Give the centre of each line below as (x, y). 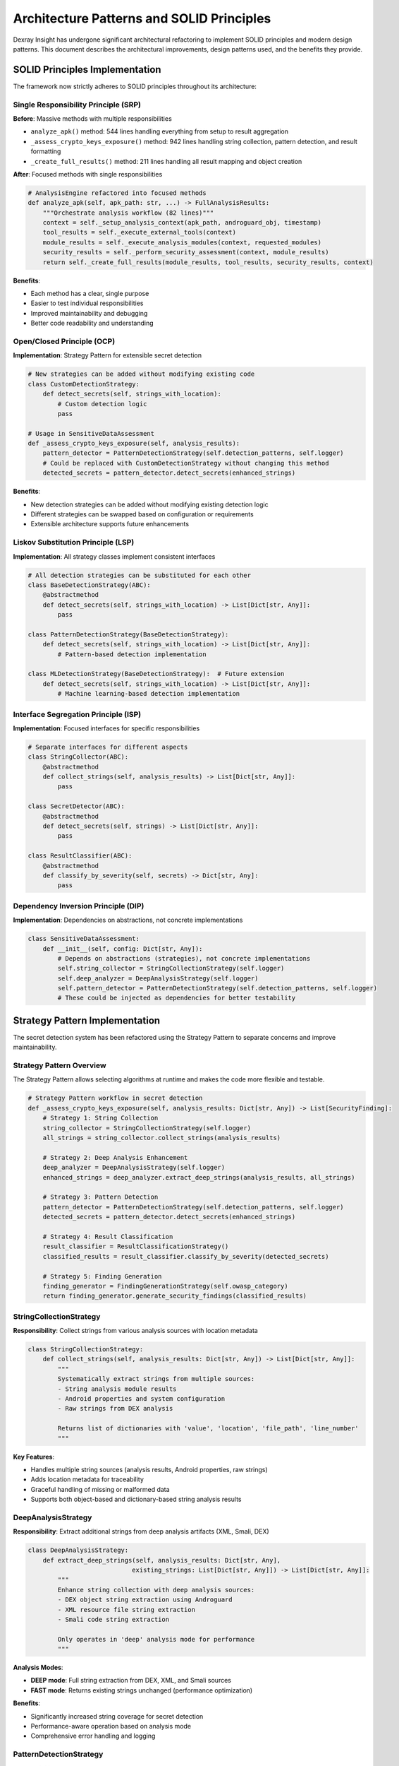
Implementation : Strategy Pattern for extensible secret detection (108, 355)
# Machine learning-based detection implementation (149, 694)
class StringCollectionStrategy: (86, 1349)
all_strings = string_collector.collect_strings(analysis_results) (162, 1138)
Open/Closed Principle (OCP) (64, 341)
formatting (46, 151)
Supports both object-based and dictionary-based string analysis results (136, 1499)
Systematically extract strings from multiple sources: (156, 1379)
